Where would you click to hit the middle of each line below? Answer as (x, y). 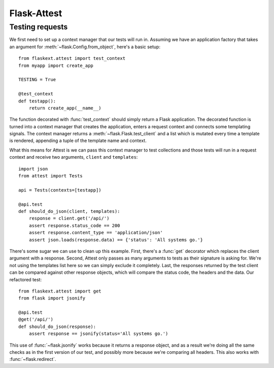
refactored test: (26, 279)
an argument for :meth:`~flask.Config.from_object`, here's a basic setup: (85, 47)
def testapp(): (37, 101)
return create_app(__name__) (65, 108)
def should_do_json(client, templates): (69, 211)
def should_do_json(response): (57, 326)
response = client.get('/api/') (69, 218)
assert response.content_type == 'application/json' (96, 233)
